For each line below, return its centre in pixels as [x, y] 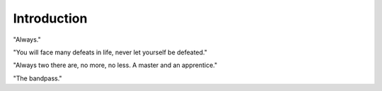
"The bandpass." [38, 78]
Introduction [50, 18]
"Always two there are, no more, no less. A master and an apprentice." [115, 65]
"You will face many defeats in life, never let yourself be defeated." [110, 52]
